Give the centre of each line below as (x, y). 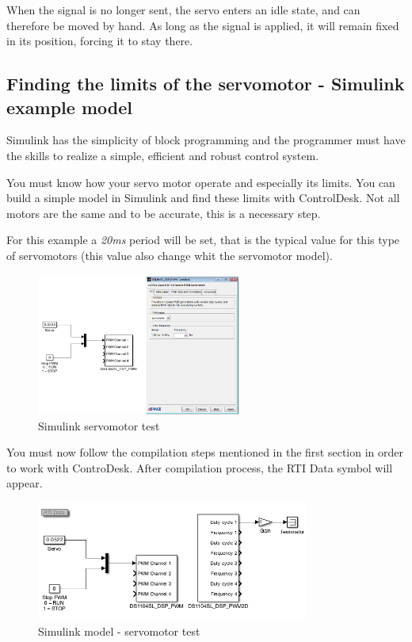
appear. (25, 483)
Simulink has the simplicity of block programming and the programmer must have (206, 140)
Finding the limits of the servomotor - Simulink (206, 84)
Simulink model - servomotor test (119, 631)
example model (69, 107)
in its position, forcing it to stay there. (100, 41)
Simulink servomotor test (99, 425)
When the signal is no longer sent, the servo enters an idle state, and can (183, 10)
